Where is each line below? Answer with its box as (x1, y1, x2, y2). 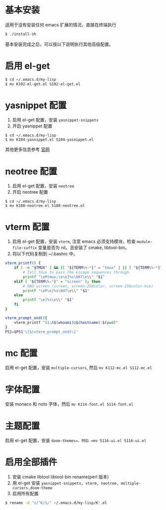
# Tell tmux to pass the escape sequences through (23, 270, 129, 275)
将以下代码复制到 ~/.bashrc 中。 (12, 251, 78, 257)
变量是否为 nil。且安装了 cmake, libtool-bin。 (38, 245, 129, 251)
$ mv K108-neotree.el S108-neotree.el (5, 203, 85, 208)
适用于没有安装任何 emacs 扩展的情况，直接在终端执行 (5, 22, 117, 28)
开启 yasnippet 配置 (12, 123, 53, 129)
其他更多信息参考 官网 (5, 147, 50, 153)
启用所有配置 (12, 491, 39, 497)
